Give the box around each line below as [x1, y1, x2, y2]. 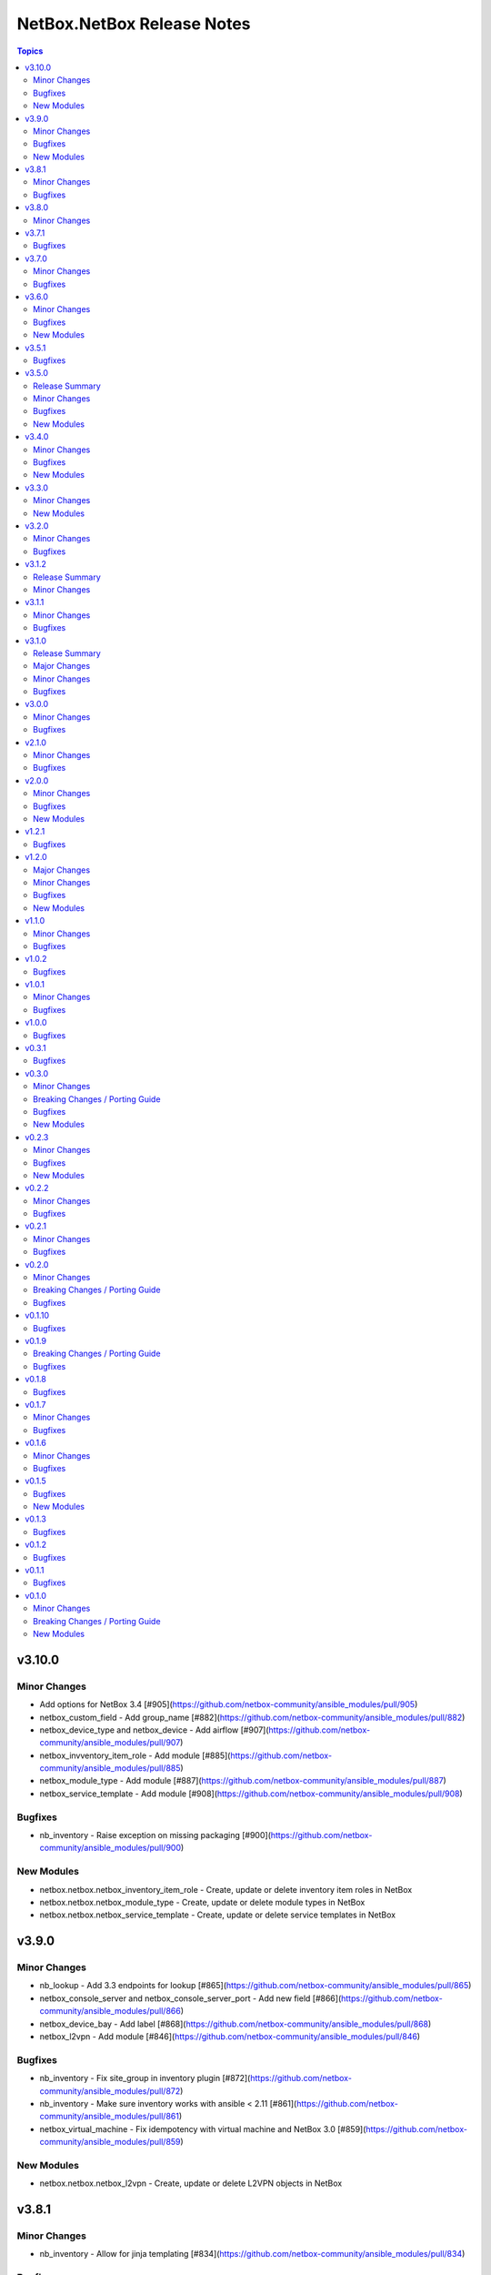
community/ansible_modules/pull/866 [39, 2006, 181, 2017]
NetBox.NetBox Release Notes [16, 14, 251, 34]
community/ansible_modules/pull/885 [39, 1763, 181, 1774]
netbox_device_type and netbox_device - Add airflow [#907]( [39, 1724, 269, 1735]
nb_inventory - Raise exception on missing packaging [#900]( [39, 1830, 272, 1841]
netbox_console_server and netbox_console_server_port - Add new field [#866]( [39, 1993, 342, 2004]
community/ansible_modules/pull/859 [39, 2137, 181, 2148]
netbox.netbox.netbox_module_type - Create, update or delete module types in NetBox [39, 1896, 366, 1907]
